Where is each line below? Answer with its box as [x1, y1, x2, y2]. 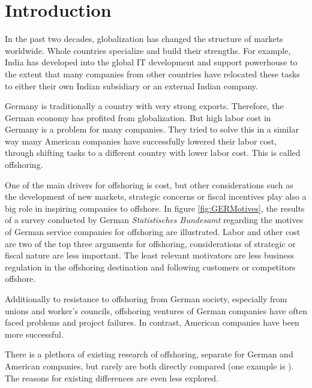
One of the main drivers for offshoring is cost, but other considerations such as [5, 178, 293, 191]
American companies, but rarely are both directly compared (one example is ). [5, 359, 294, 372]
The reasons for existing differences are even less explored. [5, 371, 219, 384]
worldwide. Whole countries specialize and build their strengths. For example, [5, 44, 291, 56]
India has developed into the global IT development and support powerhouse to [5, 56, 298, 68]
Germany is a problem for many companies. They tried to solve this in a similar [5, 123, 299, 136]
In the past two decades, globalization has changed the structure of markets [5, 32, 283, 45]
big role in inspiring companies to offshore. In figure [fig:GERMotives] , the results [5, 201, 305, 214]
